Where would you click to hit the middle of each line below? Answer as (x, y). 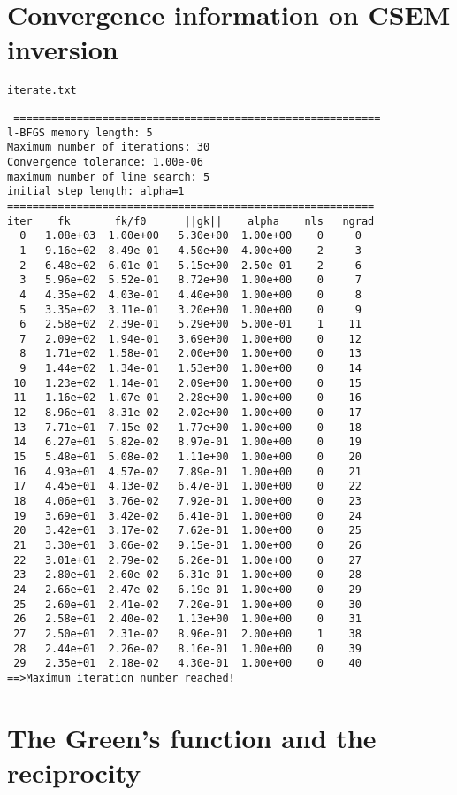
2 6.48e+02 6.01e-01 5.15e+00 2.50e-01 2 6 (190, 265)
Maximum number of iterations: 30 (109, 147)
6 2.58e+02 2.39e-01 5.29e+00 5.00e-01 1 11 (190, 324)
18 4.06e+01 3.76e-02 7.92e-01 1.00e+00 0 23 (187, 502)
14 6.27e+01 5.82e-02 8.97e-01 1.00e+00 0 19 (187, 442)
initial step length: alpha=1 (96, 192)
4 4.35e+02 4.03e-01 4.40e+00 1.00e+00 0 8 (190, 294)
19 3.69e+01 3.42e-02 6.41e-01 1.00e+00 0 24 (187, 516)
